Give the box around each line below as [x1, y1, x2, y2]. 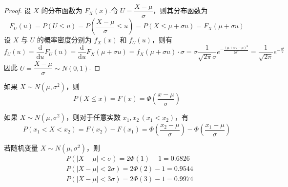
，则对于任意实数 [65, 112, 121, 122]
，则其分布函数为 [153, 5, 208, 16]
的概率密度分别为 [37, 35, 92, 45]
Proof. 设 [4, 5, 31, 16]
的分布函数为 [41, 5, 82, 16]
